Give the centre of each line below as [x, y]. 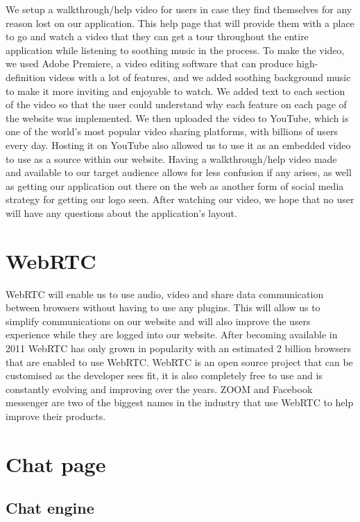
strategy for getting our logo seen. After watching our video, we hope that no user [180, 199]
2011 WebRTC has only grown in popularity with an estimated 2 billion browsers [179, 348]
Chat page [56, 463]
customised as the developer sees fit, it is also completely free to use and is [164, 375]
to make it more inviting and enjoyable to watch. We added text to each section [175, 90]
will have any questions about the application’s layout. [121, 212]
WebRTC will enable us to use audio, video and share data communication [165, 294]
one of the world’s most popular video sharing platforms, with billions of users [172, 131]
